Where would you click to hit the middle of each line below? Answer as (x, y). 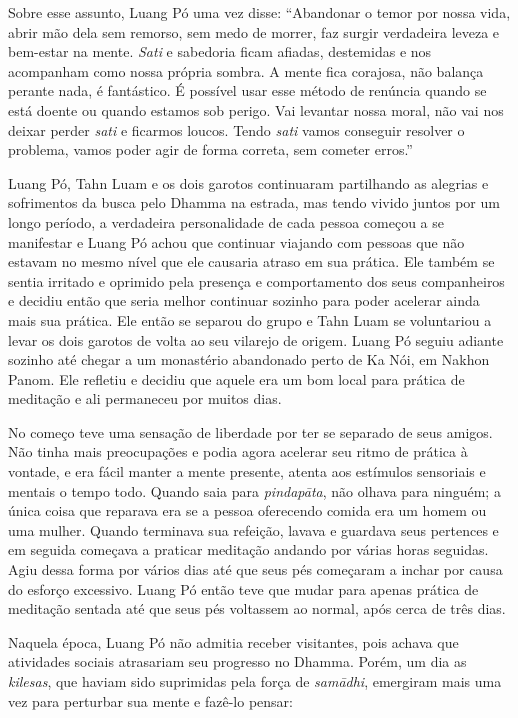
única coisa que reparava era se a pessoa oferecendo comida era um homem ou (247, 510)
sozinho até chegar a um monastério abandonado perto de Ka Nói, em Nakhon (249, 359)
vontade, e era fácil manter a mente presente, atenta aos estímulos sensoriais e (247, 471)
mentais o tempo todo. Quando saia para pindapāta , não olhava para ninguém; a (254, 490)
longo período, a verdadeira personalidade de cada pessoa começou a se (226, 221)
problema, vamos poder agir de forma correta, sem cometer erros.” (210, 149)
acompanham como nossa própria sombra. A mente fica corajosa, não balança (246, 70)
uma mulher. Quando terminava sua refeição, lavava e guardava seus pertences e (253, 529)
